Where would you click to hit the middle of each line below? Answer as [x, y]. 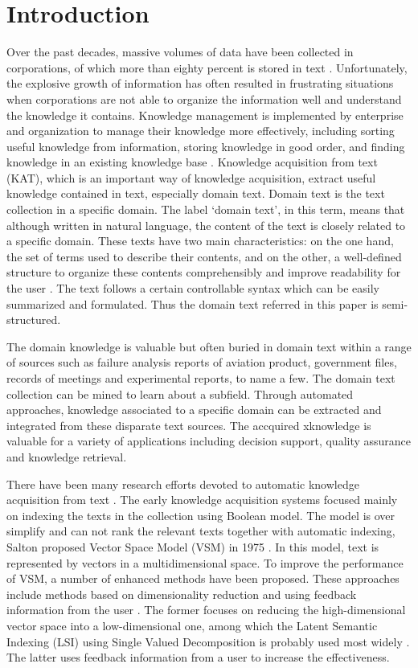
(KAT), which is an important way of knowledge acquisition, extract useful [191, 177]
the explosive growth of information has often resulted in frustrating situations [200, 83]
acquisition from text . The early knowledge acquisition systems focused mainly [202, 500]
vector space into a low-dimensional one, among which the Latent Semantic [192, 625]
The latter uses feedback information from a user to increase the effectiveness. [198, 657]
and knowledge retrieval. [67, 456]
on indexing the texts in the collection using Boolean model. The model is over [201, 515]
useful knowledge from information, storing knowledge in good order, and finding [206, 146]
